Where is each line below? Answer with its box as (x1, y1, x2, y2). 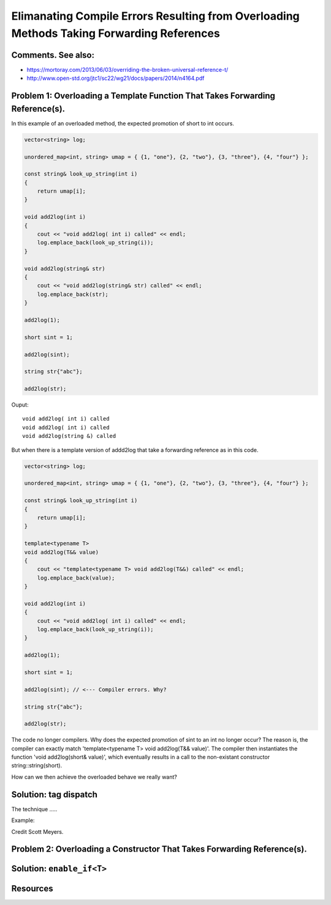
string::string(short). (11, 762, 63, 769)
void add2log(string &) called (22, 433, 116, 440)
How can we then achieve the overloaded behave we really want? (11, 773, 177, 780)
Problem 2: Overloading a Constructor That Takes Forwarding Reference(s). (11, 844, 308, 855)
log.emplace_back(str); (37, 290, 108, 298)
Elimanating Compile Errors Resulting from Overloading (11, 9, 300, 23)
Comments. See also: (11, 50, 95, 60)
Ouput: (11, 401, 29, 408)
